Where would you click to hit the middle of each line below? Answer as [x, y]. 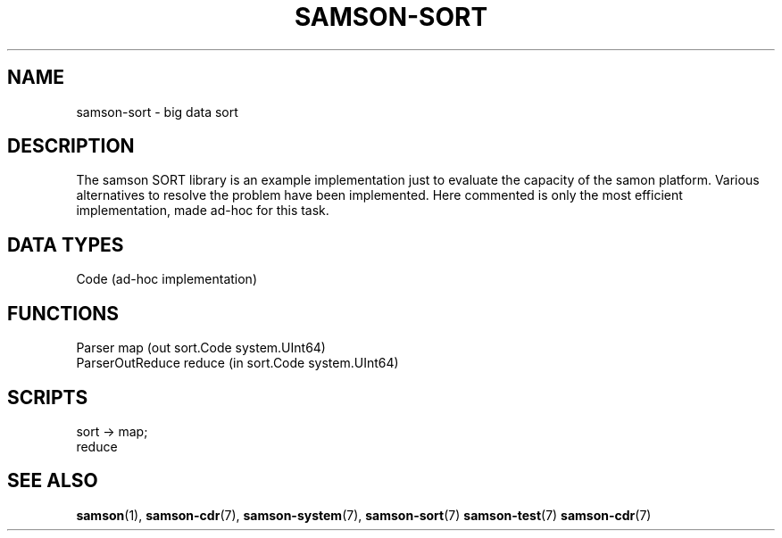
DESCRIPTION [71, 146]
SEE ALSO [53, 481]
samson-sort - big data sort [157, 112]
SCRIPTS [48, 397]
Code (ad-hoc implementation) [167, 279]
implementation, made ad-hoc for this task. [203, 211]
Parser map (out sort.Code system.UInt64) [201, 348]
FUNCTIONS [63, 313]
